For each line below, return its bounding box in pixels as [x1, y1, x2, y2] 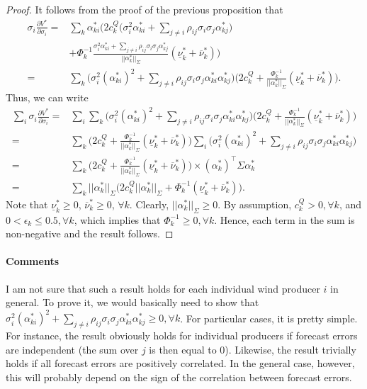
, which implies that [74, 212, 161, 227]
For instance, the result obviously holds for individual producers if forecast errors [6, 328, 358, 343]
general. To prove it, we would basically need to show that [6, 295, 259, 310]
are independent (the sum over [6, 342, 139, 356]
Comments [6, 254, 59, 269]
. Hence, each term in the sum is [214, 212, 355, 227]
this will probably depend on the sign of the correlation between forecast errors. [6, 369, 352, 384]
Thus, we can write [6, 90, 89, 105]
